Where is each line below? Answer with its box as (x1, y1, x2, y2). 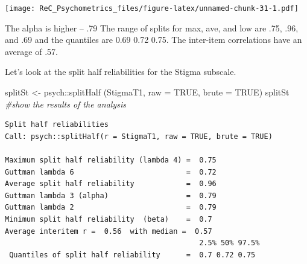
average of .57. (5, 45, 58, 57)
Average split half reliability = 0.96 (5, 179, 217, 188)
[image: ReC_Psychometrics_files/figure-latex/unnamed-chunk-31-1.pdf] (5, 4, 299, 13)
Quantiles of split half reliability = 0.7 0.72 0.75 (9, 250, 256, 259)
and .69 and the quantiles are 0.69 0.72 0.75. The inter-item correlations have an (5, 33, 302, 46)
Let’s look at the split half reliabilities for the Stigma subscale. (5, 65, 236, 78)
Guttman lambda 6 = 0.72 (5, 167, 217, 176)
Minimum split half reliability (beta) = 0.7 (5, 214, 212, 224)
